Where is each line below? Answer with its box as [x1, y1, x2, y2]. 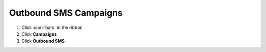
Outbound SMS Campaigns [9, 7, 123, 18]
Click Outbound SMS [21, 38, 65, 44]
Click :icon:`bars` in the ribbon [21, 25, 83, 30]
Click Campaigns [21, 31, 57, 37]
